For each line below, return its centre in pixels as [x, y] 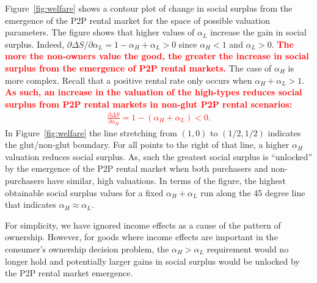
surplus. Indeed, [35, 44]
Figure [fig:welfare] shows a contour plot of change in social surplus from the [149, 8]
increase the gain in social [258, 32]
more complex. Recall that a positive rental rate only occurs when [129, 80]
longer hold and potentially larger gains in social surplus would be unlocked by [152, 261]
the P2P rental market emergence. [69, 273]
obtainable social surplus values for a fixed [84, 192]
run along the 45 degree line [253, 192]
